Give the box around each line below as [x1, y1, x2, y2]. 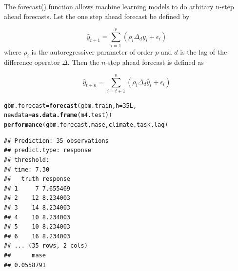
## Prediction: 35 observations [4, 137, 109, 144]
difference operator [4, 57, 60, 67]
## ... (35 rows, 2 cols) [4, 242, 88, 250]
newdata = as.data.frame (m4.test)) [4, 112, 112, 119]
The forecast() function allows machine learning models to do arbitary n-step [4, 1, 234, 11]
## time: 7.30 [4, 166, 50, 173]
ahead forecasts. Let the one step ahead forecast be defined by [4, 11, 190, 21]
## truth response [4, 175, 71, 183]
